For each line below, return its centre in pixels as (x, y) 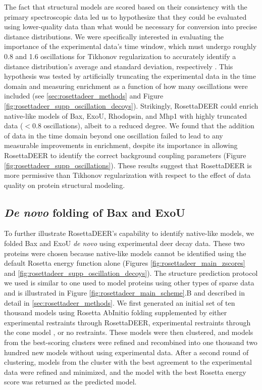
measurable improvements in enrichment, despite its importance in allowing (121, 145)
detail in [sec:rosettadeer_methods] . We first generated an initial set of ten (120, 302)
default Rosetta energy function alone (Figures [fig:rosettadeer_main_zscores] (125, 263)
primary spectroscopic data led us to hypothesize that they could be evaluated (125, 16)
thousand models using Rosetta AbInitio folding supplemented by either (116, 312)
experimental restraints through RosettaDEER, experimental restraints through (127, 322)
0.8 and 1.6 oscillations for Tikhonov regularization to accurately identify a (120, 56)
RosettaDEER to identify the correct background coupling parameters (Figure (125, 155)
